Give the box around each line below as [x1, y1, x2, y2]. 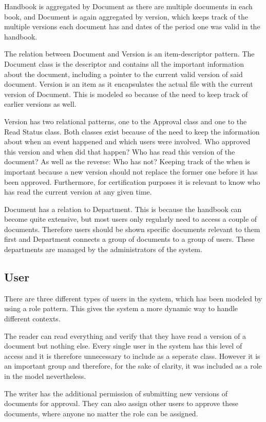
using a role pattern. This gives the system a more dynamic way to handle [4, 303, 238, 314]
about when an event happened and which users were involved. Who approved [4, 136, 251, 147]
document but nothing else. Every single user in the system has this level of [4, 340, 242, 351]
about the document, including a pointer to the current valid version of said [4, 68, 243, 79]
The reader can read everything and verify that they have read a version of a [4, 330, 246, 341]
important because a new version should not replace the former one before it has [4, 166, 258, 177]
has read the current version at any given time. [4, 186, 152, 197]
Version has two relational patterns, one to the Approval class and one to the [4, 116, 247, 126]
